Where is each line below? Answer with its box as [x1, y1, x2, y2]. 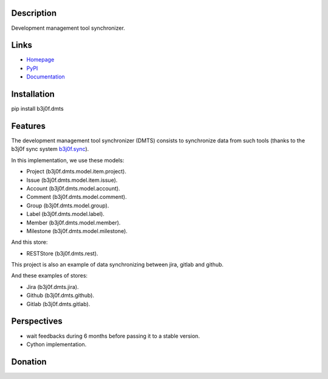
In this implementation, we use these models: [11, 156, 125, 164]
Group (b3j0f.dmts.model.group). [26, 201, 109, 209]
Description [11, 8, 57, 18]
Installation [11, 89, 55, 100]
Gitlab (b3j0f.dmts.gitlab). [26, 300, 91, 307]
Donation [11, 356, 47, 367]
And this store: [11, 238, 48, 246]
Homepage [26, 56, 55, 63]
